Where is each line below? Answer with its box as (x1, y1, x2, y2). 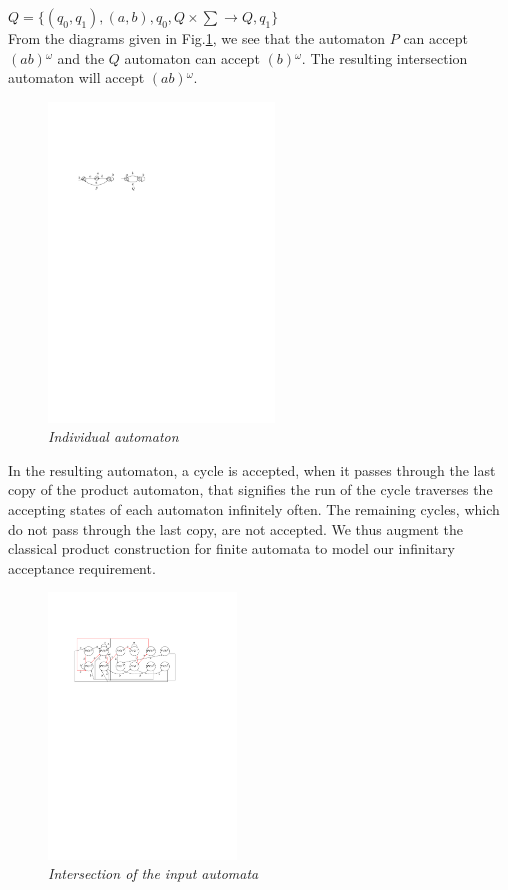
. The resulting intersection (301, 47, 468, 68)
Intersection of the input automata (48, 863, 259, 884)
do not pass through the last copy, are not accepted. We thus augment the (8, 518, 463, 539)
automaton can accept (124, 47, 260, 68)
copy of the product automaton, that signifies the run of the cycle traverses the (8, 479, 493, 500)
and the (57, 47, 105, 68)
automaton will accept (8, 67, 145, 88)
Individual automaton (48, 426, 179, 447)
